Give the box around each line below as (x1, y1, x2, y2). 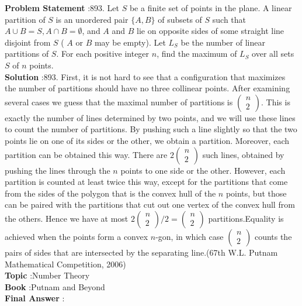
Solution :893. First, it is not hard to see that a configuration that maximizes (5, 70, 286, 82)
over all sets (252, 47, 294, 60)
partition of (5, 13, 46, 25)
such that (212, 13, 247, 25)
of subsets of (158, 13, 202, 25)
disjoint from (5, 36, 51, 48)
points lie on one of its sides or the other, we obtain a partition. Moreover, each (5, 134, 289, 146)
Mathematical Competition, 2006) (5, 257, 126, 270)
